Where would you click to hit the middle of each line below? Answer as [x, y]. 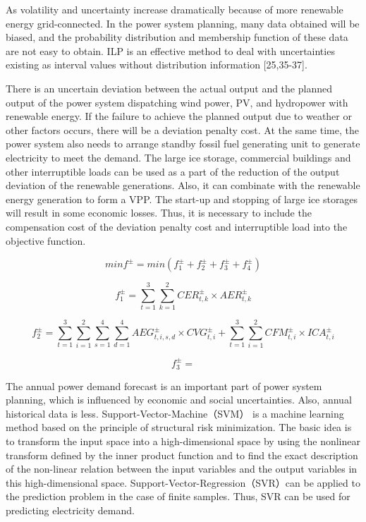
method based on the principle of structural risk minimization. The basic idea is [179, 427]
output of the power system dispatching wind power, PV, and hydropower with [177, 102]
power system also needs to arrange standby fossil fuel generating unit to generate [183, 144]
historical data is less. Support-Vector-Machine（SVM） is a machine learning [175, 413]
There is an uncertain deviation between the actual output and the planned [169, 88]
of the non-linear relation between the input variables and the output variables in [182, 469]
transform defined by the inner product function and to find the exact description [182, 455]
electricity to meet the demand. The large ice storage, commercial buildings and [178, 157]
